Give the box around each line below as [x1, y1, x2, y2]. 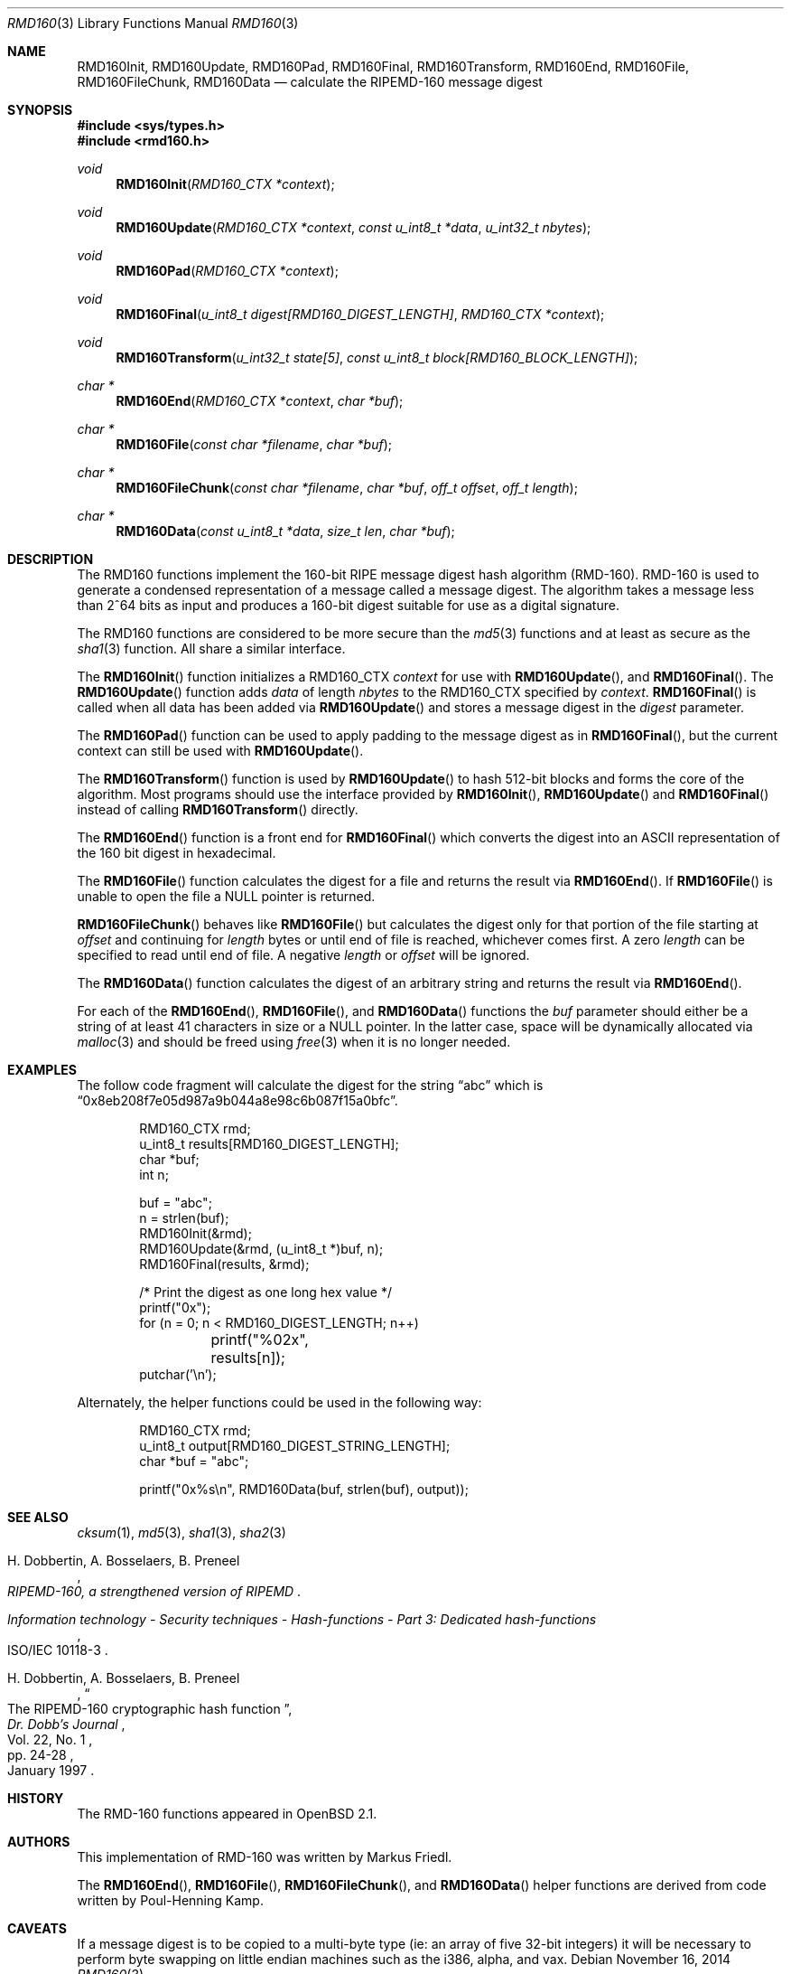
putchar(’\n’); [139, 1367, 217, 1382]
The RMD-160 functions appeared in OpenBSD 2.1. [77, 1806, 377, 1821]
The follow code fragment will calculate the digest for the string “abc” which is [77, 1077, 544, 1093]
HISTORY [7, 1791, 64, 1806]
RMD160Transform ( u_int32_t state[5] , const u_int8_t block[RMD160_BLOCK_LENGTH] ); [116, 350, 638, 365]
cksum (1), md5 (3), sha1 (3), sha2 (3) [77, 1525, 286, 1540]
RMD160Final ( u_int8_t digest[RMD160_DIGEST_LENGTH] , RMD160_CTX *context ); [116, 306, 605, 322]
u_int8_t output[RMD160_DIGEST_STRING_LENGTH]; [139, 1438, 451, 1453]
